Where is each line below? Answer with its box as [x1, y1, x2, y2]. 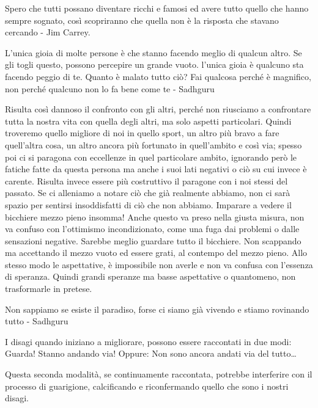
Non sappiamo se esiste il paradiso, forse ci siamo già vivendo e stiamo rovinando [5, 302, 309, 315]
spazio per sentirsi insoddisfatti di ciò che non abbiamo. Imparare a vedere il [5, 198, 292, 211]
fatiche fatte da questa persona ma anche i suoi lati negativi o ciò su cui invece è [5, 162, 307, 175]
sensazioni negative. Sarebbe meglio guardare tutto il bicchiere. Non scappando [5, 234, 301, 247]
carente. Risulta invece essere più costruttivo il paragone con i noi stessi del [5, 174, 288, 187]
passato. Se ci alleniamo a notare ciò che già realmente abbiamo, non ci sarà [5, 186, 290, 199]
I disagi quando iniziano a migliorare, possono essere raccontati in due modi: [5, 335, 292, 348]
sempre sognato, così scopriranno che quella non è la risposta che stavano [5, 13, 279, 26]
